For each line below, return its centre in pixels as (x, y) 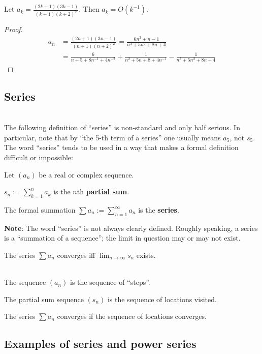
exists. (146, 255)
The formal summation (40, 210)
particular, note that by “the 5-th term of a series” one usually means (112, 137)
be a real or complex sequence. (86, 174)
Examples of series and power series (100, 344)
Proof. (13, 29)
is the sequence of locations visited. (162, 299)
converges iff (76, 255)
